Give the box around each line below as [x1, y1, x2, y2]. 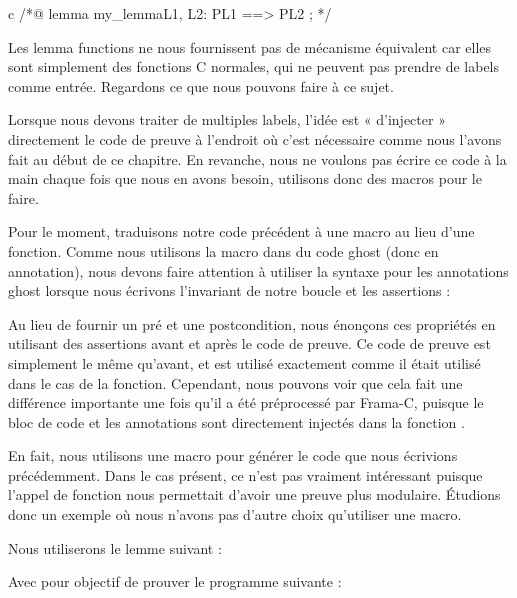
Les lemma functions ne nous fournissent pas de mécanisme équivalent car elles [8, 36, 492, 57]
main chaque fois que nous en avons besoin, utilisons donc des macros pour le [8, 168, 482, 189]
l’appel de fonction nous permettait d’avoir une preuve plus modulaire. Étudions [8, 484, 501, 505]
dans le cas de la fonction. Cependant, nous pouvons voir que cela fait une [8, 372, 463, 393]
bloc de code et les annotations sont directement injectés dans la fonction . [8, 411, 465, 432]
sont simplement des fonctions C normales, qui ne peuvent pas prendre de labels [8, 56, 500, 77]
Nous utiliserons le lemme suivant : [8, 537, 222, 558]
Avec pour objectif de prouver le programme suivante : [8, 571, 342, 592]
